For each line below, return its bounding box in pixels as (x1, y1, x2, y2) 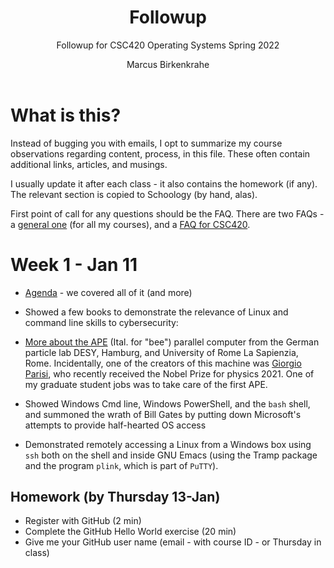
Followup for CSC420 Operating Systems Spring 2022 (56, 39, 280, 51)
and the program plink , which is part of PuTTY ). (24, 459, 219, 471)
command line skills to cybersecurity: (24, 316, 179, 328)
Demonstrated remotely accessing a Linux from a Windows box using (24, 438, 312, 450)
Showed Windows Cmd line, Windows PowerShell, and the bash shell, (24, 397, 311, 410)
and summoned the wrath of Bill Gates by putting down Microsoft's (24, 408, 302, 420)
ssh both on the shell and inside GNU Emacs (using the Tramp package (24, 449, 318, 461)
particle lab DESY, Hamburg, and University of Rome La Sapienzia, (24, 346, 299, 358)
